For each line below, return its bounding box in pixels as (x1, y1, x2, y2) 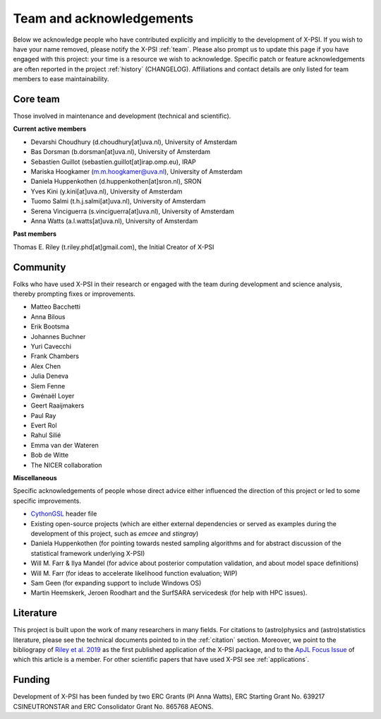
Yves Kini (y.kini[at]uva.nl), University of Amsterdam (30, 187, 183, 196)
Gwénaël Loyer (30, 391, 75, 400)
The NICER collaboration (30, 460, 102, 469)
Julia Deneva (30, 372, 68, 381)
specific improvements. (13, 497, 81, 505)
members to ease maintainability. (13, 75, 109, 83)
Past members (13, 230, 56, 238)
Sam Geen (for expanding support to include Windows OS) (30, 578, 202, 587)
